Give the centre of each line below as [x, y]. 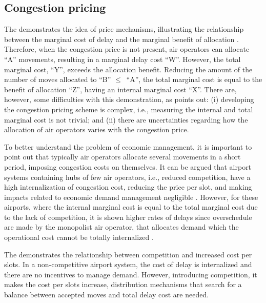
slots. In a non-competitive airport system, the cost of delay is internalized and [128, 264]
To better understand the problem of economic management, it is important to [128, 146]
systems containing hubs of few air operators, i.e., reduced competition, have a [127, 177]
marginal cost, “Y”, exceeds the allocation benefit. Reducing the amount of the [128, 69]
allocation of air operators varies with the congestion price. [97, 129]
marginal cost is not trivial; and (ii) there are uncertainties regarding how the [126, 119]
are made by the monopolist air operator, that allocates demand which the [121, 227]
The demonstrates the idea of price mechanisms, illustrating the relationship [124, 29]
